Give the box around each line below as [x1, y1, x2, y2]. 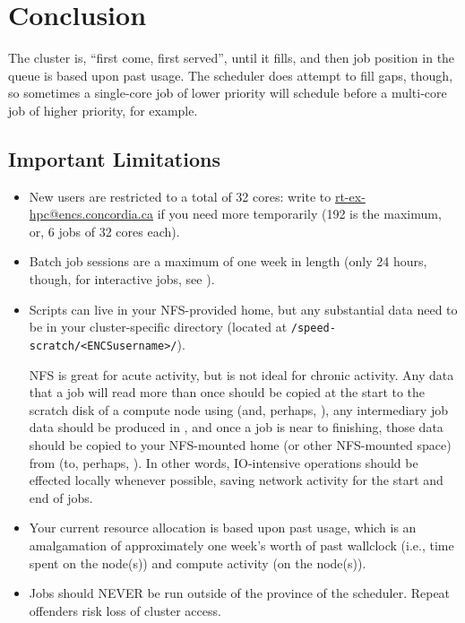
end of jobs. [29, 488, 93, 506]
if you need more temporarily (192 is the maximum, [157, 204, 442, 223]
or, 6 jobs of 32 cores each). [29, 221, 180, 240]
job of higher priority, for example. [8, 100, 198, 119]
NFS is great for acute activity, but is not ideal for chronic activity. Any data [29, 365, 454, 384]
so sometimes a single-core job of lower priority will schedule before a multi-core [8, 83, 447, 102]
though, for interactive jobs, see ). [29, 270, 215, 289]
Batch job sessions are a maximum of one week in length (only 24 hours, [29, 252, 427, 271]
